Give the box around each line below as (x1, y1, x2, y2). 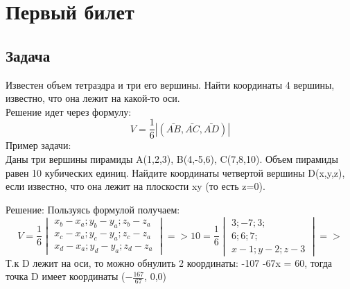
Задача (6, 44, 51, 66)
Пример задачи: (6, 138, 71, 152)
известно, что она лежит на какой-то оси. (6, 91, 180, 105)
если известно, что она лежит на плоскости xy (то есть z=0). (6, 179, 265, 193)
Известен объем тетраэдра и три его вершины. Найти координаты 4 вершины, (6, 77, 335, 91)
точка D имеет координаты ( (6, 269, 125, 283)
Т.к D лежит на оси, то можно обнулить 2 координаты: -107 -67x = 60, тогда (6, 255, 333, 270)
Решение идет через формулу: (6, 104, 132, 119)
